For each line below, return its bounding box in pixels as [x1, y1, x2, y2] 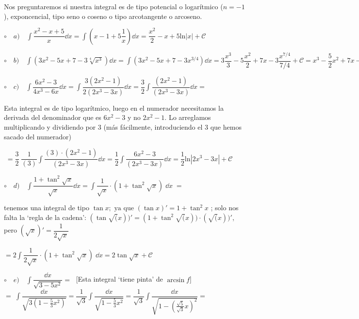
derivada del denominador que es [4, 112, 101, 122]
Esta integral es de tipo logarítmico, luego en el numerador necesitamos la [4, 102, 224, 113]
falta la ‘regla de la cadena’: [4, 212, 86, 222]
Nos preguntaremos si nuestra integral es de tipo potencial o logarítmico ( [4, 1, 223, 11]
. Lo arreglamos [164, 112, 211, 122]
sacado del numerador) [4, 131, 71, 141]
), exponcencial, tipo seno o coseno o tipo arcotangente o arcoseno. [4, 11, 202, 21]
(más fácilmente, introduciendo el [103, 121, 203, 132]
